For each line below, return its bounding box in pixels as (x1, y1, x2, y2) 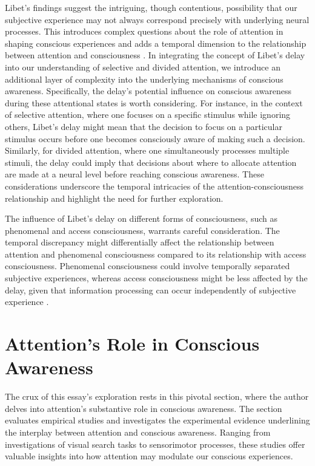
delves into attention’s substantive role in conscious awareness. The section (5, 402, 282, 414)
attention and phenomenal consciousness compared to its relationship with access (5, 247, 307, 260)
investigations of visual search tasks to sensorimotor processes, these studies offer (5, 437, 305, 450)
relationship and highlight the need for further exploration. (5, 191, 224, 204)
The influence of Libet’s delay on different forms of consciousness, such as (5, 212, 278, 225)
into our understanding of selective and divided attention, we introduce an (5, 60, 280, 73)
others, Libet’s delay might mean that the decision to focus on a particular (5, 120, 282, 132)
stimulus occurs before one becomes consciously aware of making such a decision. (5, 132, 305, 145)
